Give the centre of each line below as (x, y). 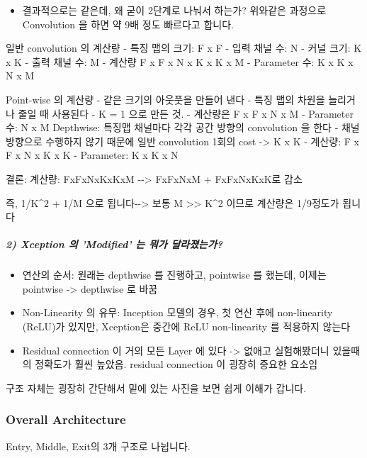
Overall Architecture (66, 419)
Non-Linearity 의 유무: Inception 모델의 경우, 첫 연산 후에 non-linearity (177, 312)
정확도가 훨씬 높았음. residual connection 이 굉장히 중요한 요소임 (176, 364)
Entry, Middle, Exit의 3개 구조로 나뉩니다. (98, 446)
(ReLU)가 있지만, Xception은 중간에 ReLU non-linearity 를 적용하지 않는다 (186, 326)
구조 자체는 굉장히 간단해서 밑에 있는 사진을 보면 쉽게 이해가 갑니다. (156, 387)
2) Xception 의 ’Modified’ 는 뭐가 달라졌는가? (114, 244)
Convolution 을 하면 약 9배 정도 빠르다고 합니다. (128, 24)
